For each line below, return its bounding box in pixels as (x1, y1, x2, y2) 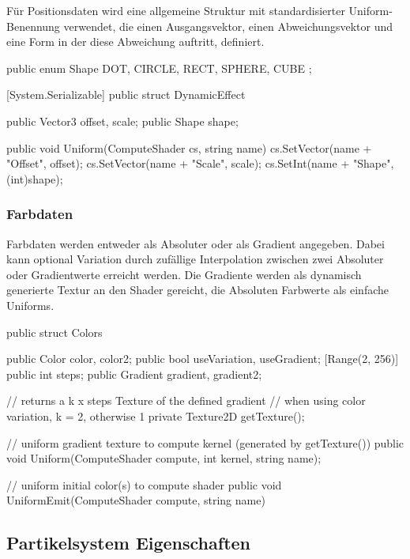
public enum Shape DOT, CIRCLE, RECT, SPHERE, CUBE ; (6, 59, 312, 76)
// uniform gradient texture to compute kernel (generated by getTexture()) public (6, 434, 404, 451)
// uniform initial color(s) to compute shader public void (6, 476, 282, 493)
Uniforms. (6, 296, 55, 313)
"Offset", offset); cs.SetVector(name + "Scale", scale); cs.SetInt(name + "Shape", (6, 155, 394, 172)
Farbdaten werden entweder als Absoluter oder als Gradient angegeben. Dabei (6, 235, 385, 251)
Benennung (6, 17, 60, 34)
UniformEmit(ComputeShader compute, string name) (6, 492, 265, 508)
